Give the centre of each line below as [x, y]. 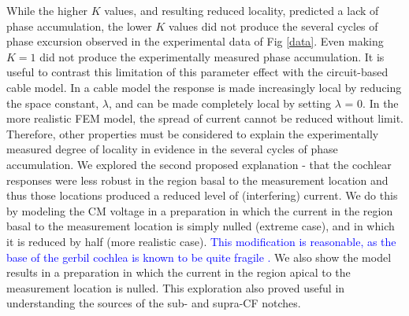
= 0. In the [372, 103]
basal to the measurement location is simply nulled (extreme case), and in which [201, 226]
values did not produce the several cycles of [273, 26]
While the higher [47, 10]
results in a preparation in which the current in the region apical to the [178, 272]
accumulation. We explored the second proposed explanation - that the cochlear [199, 164]
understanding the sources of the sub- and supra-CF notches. [154, 303]
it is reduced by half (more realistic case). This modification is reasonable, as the [201, 241]
